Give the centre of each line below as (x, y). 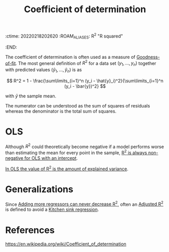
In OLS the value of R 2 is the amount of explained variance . (67, 168)
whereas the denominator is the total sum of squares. (61, 111)
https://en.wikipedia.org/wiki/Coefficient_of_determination (66, 244)
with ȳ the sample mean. (31, 96)
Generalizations (39, 189)
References (30, 230)
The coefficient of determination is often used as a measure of (70, 57)
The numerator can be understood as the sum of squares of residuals (78, 105)
